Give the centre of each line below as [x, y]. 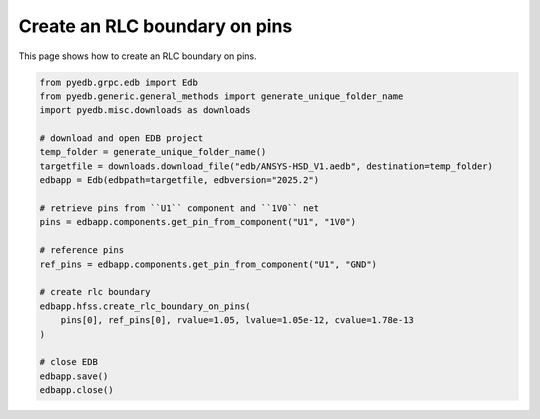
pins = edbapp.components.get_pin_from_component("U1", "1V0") [198, 222]
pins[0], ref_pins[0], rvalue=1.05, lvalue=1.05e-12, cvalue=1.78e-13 [237, 320]
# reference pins [82, 250]
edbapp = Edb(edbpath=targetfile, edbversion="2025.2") [179, 180]
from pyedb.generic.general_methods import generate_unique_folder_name [221, 96]
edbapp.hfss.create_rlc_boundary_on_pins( [145, 306]
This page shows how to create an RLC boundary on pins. [137, 56]
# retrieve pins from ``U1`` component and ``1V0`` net [179, 208]
